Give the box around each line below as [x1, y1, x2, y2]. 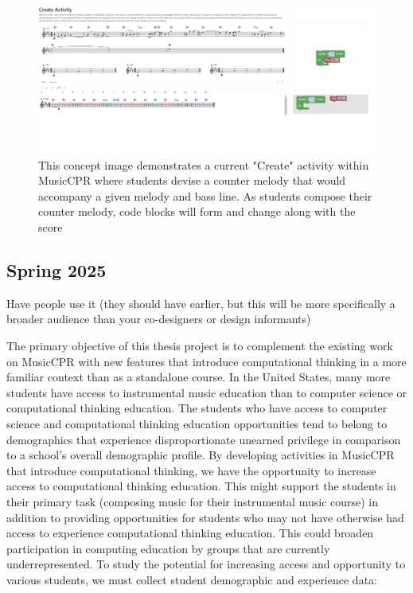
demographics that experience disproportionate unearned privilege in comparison [6, 431, 401, 447]
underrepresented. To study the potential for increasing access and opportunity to [6, 556, 406, 572]
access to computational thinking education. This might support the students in [6, 478, 396, 494]
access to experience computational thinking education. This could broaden [6, 525, 374, 541]
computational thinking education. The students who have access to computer [6, 400, 388, 416]
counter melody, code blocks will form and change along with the [38, 203, 356, 220]
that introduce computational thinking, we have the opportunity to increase [6, 462, 376, 478]
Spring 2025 [6, 258, 107, 283]
